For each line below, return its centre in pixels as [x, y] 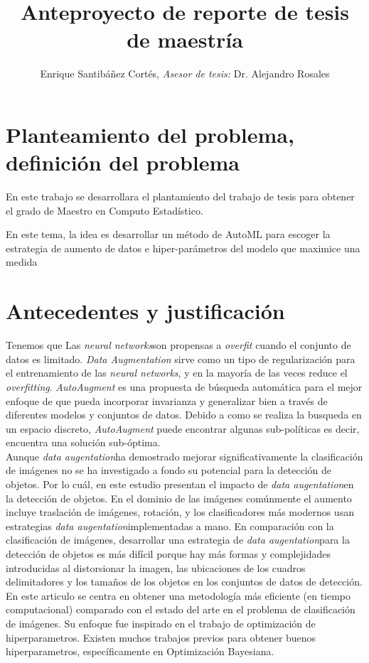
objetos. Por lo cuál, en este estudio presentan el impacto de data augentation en [180, 484]
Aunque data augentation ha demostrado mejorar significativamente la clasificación [184, 456]
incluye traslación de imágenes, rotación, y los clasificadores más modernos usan [180, 512]
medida [22, 262]
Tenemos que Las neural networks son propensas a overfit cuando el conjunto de [178, 345]
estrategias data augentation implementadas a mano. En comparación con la [170, 525]
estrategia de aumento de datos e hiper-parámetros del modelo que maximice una [183, 248]
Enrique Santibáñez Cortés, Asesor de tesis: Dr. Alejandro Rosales [185, 74]
